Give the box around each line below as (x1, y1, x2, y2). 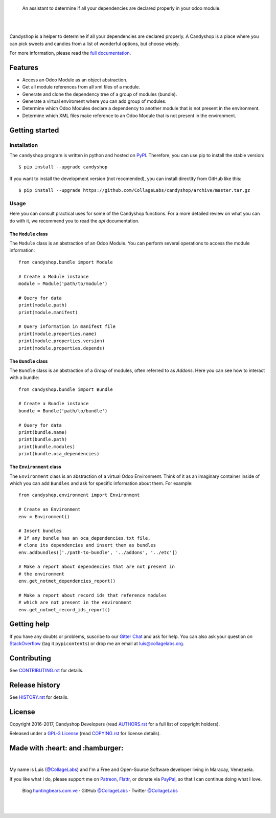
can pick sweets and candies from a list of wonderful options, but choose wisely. (9, 40, 180, 47)
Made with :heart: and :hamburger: (9, 743, 124, 752)
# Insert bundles (18, 528, 62, 534)
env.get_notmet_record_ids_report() (18, 607, 110, 612)
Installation (9, 141, 38, 148)
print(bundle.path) (18, 436, 67, 443)
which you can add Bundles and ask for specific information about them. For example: (9, 480, 193, 486)
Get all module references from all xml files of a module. (22, 84, 141, 90)
